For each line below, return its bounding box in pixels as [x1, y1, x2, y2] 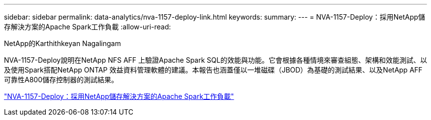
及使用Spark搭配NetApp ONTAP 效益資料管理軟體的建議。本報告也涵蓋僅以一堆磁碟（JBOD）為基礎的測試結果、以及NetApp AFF [4, 66, 423, 74]
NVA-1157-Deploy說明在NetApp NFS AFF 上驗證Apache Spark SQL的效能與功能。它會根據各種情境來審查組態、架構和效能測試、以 [4, 56, 427, 64]
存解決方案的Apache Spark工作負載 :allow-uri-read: [4, 23, 171, 31]
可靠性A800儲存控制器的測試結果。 [4, 75, 118, 84]
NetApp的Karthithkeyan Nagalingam [4, 39, 121, 48]
